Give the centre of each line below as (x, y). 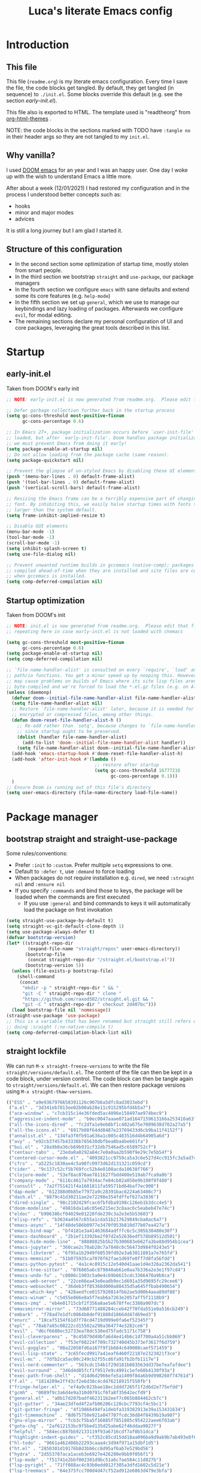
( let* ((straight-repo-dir (40, 943)
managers (27, 283)
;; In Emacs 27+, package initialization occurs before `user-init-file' (100, 433)
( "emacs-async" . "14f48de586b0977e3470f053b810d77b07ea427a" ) (89, 1225)
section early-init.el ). (32, 101)
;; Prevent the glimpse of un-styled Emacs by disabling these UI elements (103, 471)
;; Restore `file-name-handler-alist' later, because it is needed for (103, 709)
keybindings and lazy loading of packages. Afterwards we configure (99, 308)
